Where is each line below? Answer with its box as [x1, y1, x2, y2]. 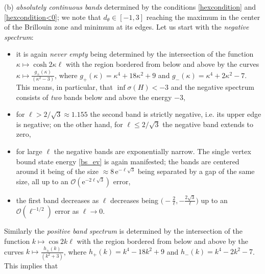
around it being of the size [16, 166, 99, 177]
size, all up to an [16, 176, 68, 186]
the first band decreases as [16, 194, 99, 205]
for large [16, 146, 42, 157]
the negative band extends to [162, 118, 253, 129]
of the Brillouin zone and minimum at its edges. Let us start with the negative [4, 21, 249, 32]
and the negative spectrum [171, 82, 254, 92]
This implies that [4, 260, 58, 270]
